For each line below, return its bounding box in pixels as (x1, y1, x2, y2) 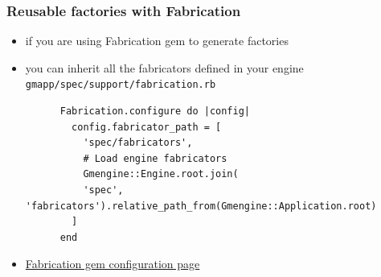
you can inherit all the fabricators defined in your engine (25, 59, 304, 76)
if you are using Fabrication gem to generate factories (25, 32, 289, 49)
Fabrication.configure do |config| (59, 105, 250, 118)
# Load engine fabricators (83, 152, 227, 164)
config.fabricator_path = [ (72, 121, 222, 133)
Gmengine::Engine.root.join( (83, 168, 239, 180)
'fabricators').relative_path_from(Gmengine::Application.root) (25, 200, 377, 212)
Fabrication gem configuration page (25, 255, 200, 272)
